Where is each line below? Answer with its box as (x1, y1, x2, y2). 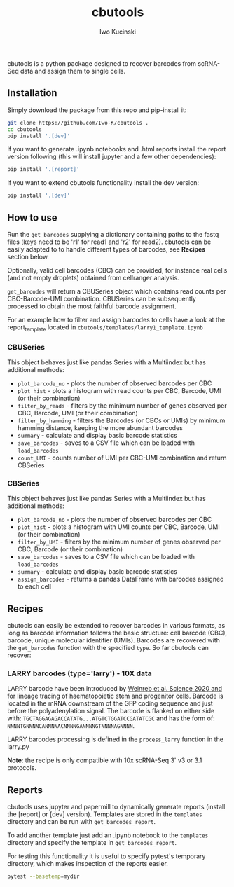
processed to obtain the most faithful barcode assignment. (7, 302, 177, 310)
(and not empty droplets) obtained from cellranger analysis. (7, 273, 180, 282)
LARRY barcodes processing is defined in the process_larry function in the (7, 735, 224, 743)
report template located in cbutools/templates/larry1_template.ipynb (7, 323, 203, 333)
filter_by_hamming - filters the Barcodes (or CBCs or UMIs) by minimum (17, 416, 226, 425)
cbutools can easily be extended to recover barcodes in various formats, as (7, 621, 226, 630)
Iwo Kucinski (99, 27, 137, 36)
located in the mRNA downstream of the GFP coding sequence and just (7, 699, 214, 708)
